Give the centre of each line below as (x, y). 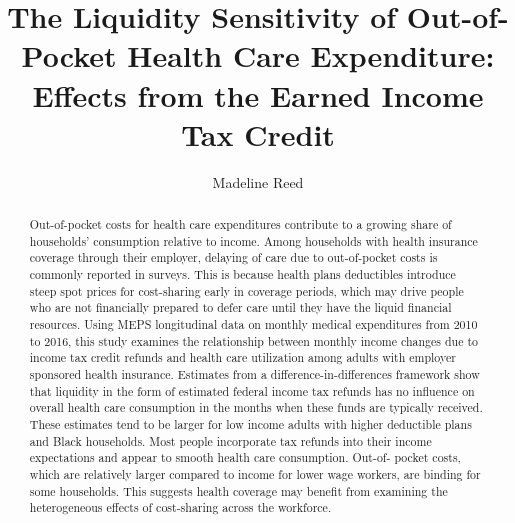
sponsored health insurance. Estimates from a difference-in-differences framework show (254, 373)
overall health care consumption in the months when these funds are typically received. (256, 407)
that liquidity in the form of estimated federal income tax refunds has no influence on (252, 390)
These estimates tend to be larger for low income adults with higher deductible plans (250, 423)
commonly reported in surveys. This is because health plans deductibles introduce (242, 274)
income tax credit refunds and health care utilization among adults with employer (242, 357)
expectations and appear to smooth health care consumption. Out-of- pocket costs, (245, 457)
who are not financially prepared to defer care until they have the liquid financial (240, 307)
